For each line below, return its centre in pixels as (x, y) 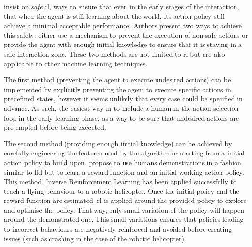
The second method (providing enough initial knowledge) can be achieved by (118, 143)
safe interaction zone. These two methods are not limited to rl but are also (115, 54)
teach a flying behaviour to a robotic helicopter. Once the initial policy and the (122, 191)
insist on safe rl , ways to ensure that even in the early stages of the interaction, (122, 6)
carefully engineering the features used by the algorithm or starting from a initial (124, 153)
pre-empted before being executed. (55, 127)
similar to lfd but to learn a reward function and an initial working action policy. (124, 172)
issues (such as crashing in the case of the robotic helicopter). (95, 238)
